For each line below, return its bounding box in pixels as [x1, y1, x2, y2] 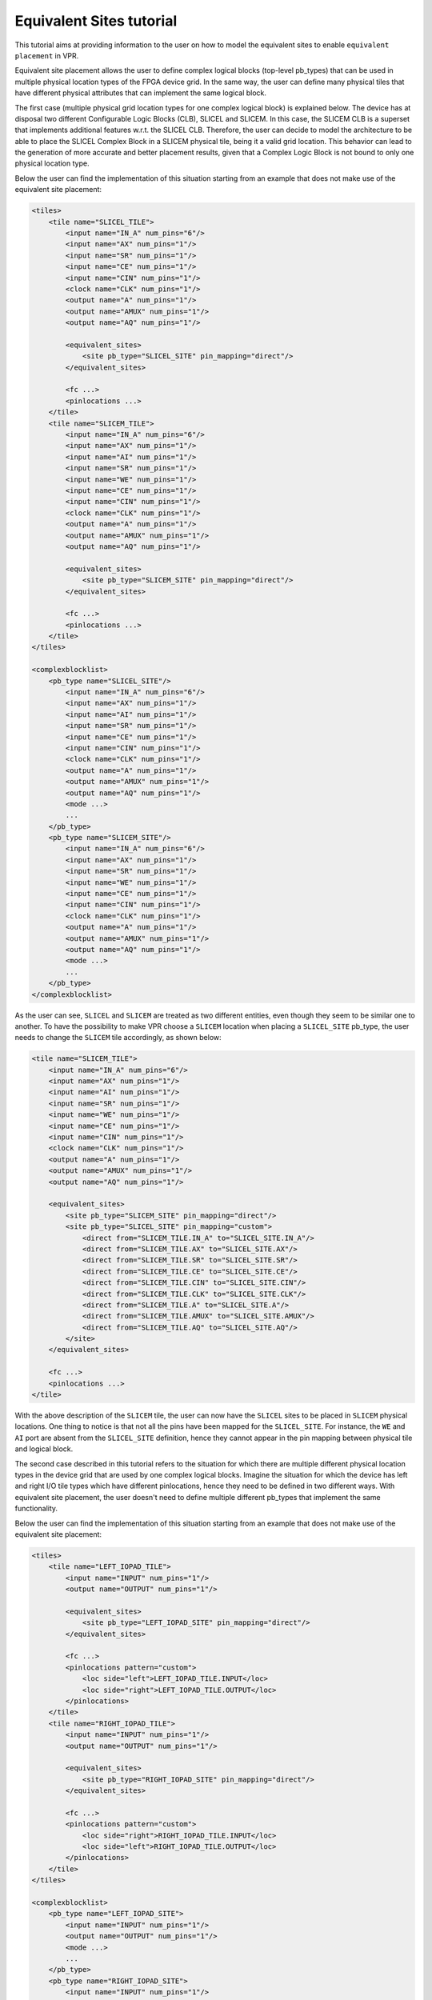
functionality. [14, 1504, 58, 1514]
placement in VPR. [14, 50, 79, 60]
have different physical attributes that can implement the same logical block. [14, 88, 267, 98]
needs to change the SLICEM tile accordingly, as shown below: [14, 1033, 222, 1042]
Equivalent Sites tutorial [14, 12, 178, 30]
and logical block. [14, 1444, 74, 1454]
